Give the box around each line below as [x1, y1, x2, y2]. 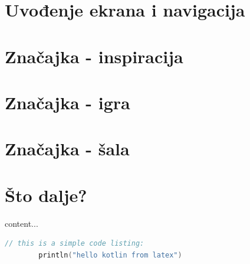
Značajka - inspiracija [5, 44, 183, 68]
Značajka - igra [5, 90, 130, 114]
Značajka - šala [5, 136, 130, 161]
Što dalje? [5, 182, 87, 207]
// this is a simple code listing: [5, 239, 144, 248]
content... [5, 217, 38, 229]
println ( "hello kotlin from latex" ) [38, 250, 182, 259]
